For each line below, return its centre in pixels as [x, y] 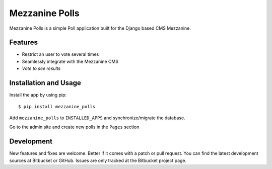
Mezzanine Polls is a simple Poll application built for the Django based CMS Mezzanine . [100, 28]
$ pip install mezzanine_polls [57, 106]
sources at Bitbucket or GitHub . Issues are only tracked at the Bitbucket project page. [98, 160]
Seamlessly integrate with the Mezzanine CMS [70, 61]
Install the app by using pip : [38, 95]
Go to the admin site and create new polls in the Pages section [74, 127]
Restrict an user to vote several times [60, 54]
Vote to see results [41, 68]
